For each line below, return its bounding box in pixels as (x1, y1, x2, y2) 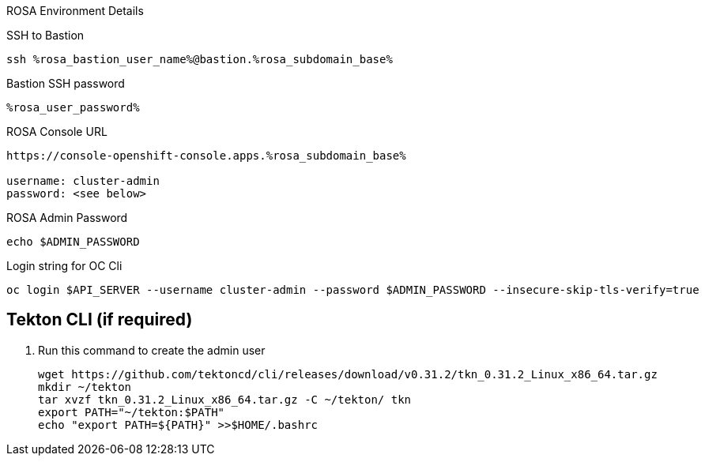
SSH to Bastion (6, 28, 85, 42)
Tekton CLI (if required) (6, 310, 193, 330)
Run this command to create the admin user (38, 343, 266, 357)
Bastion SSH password (6, 77, 125, 90)
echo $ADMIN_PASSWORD (6, 235, 140, 248)
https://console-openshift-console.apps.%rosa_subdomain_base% (6, 149, 406, 162)
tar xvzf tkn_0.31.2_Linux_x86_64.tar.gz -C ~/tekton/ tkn (38, 393, 412, 406)
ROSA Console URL (6, 125, 107, 138)
